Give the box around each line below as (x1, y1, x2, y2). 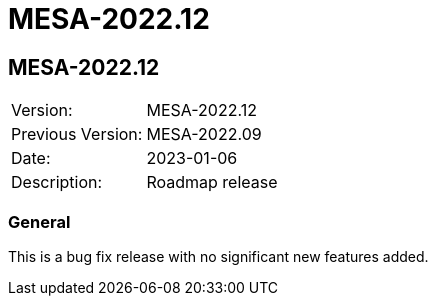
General (8, 211, 71, 232)
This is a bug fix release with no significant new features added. (8, 247, 429, 265)
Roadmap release (146, 172, 278, 193)
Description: (11, 172, 103, 193)
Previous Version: (11, 124, 143, 145)
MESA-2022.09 (146, 124, 262, 145)
